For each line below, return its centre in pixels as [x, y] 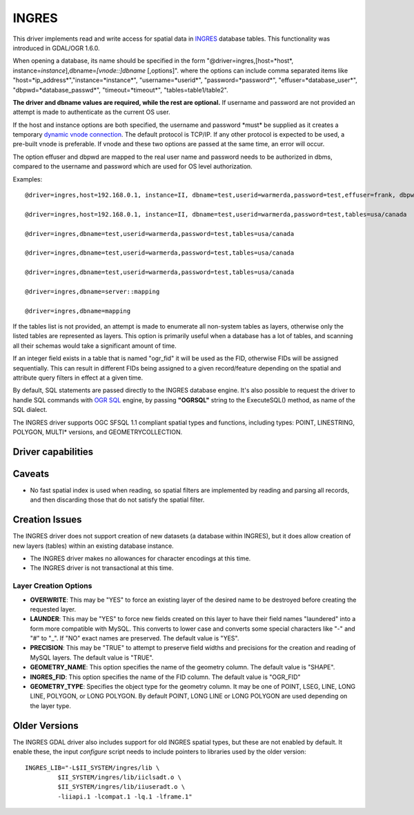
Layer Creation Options [52, 586]
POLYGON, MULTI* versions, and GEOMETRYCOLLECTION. [98, 432]
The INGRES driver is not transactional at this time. [102, 568]
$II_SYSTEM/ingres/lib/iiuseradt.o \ [121, 787]
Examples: [28, 179]
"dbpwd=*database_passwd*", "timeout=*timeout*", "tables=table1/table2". [120, 90]
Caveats [31, 474]
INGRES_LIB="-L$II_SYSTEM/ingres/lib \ [92, 767]
